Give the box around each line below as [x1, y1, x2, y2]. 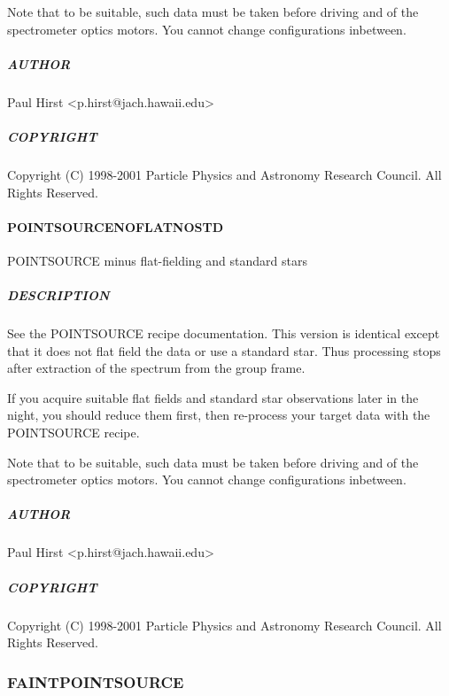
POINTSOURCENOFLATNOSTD [7, 217, 224, 236]
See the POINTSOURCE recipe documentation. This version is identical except [7, 324, 440, 343]
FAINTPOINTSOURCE [7, 670, 184, 692]
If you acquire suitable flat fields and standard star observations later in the [7, 388, 419, 406]
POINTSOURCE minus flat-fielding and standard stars [7, 251, 307, 269]
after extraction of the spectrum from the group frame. [7, 359, 306, 377]
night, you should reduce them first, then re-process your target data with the [7, 406, 430, 424]
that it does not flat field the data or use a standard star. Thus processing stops [7, 341, 441, 360]
